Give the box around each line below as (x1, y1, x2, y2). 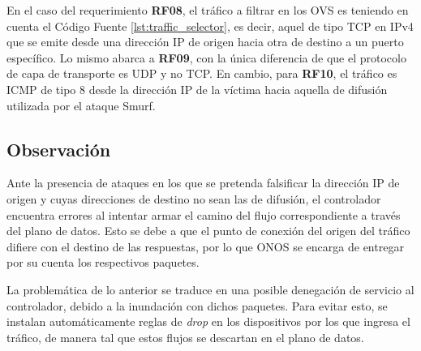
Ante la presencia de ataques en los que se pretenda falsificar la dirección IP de (6, 174, 400, 191)
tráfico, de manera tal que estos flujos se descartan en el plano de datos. (6, 328, 364, 345)
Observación (6, 136, 111, 161)
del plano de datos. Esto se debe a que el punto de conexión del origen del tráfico (6, 222, 410, 239)
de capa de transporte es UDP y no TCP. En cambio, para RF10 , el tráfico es (6, 65, 397, 82)
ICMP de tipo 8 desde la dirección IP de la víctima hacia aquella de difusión (6, 80, 388, 97)
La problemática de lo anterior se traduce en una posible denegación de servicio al (6, 280, 415, 297)
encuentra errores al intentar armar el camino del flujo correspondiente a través (6, 206, 401, 223)
